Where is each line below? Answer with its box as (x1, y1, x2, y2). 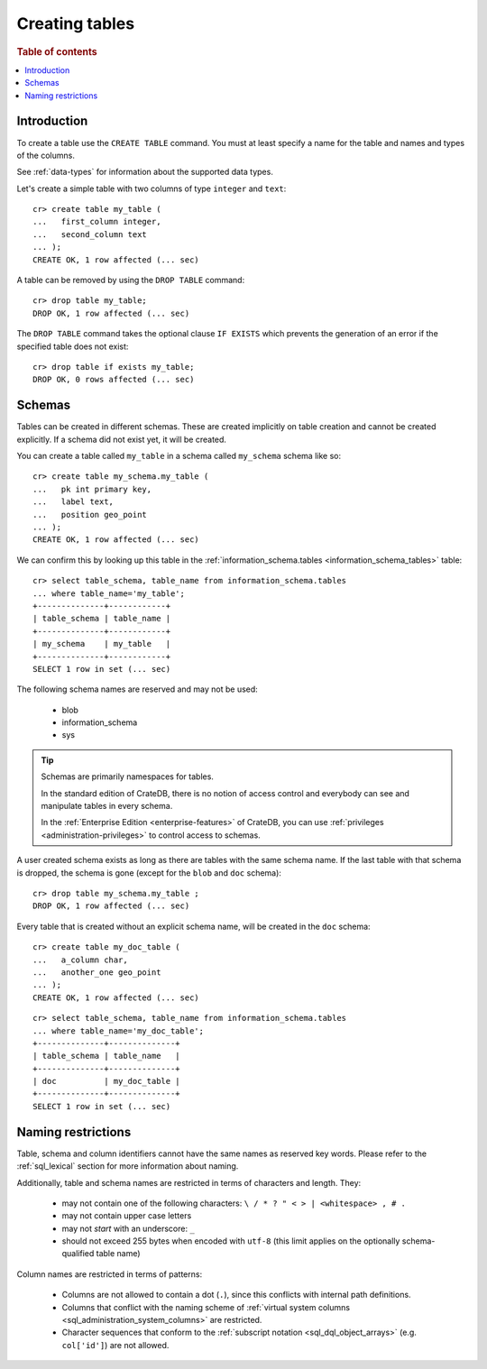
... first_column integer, (32, 216, 161, 227)
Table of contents (16, 45, 98, 58)
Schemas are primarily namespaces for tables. (41, 771, 214, 782)
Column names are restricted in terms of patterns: (16, 1268, 203, 1280)
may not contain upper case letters (61, 1210, 192, 1221)
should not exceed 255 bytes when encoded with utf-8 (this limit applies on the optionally (61, 1236, 400, 1246)
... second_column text (32, 229, 148, 239)
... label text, (32, 497, 115, 507)
